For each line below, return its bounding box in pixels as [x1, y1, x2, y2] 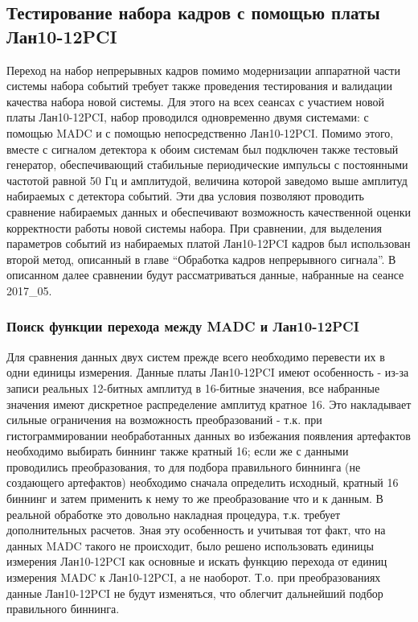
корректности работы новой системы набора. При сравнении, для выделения [6, 219, 382, 236]
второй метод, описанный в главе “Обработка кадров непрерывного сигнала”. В [6, 250, 396, 267]
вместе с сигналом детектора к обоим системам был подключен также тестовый [6, 140, 399, 157]
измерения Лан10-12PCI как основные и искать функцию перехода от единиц [6, 553, 387, 570]
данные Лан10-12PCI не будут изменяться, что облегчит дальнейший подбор [6, 584, 383, 601]
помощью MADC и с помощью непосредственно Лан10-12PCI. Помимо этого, [6, 124, 394, 141]
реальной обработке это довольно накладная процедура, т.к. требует [6, 505, 341, 522]
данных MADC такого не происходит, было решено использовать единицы [6, 537, 374, 554]
